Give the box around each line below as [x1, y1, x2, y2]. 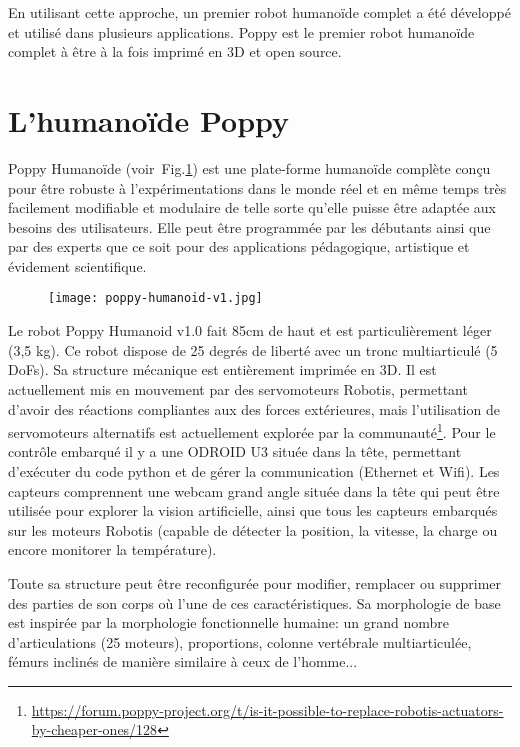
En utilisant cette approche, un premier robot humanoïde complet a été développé [8, 2, 511, 22]
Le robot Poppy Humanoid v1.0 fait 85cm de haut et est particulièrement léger [8, 320, 492, 341]
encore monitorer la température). [8, 539, 217, 560]
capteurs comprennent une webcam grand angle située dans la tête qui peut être [8, 480, 500, 501]
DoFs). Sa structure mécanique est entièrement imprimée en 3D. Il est [8, 359, 437, 380]
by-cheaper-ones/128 [31, 719, 158, 740]
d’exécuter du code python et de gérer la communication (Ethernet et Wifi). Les [8, 460, 500, 481]
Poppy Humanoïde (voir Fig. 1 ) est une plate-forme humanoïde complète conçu [8, 157, 491, 178]
